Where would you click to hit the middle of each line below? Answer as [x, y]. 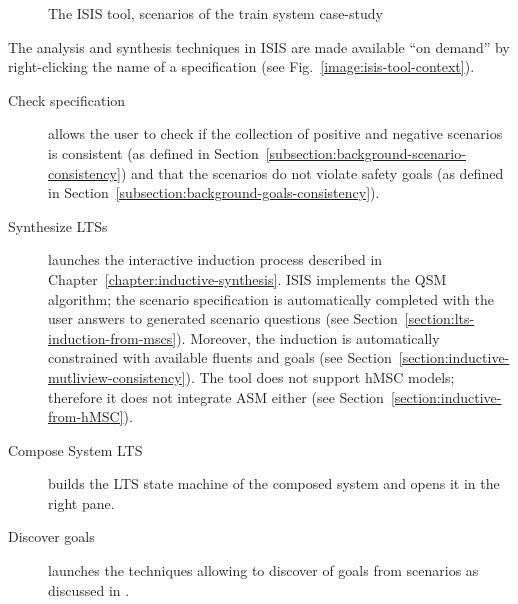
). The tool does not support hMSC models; [320, 376]
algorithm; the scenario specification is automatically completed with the [271, 298]
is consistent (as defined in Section [153, 152]
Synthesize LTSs [58, 225]
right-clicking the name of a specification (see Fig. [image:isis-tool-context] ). [241, 66]
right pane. [81, 502]
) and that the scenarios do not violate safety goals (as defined [312, 172]
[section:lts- [439, 318]
